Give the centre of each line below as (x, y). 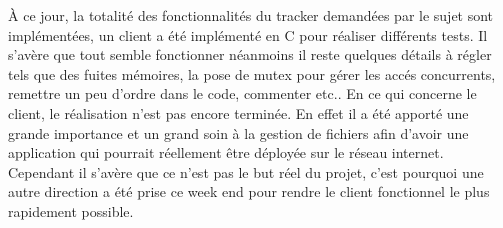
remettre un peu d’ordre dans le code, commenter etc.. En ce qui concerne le (242, 93)
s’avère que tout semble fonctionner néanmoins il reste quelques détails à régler (250, 54)
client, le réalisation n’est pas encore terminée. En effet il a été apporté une (238, 112)
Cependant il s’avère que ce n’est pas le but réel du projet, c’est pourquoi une (246, 171)
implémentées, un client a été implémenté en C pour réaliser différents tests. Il (248, 34)
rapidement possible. (71, 210)
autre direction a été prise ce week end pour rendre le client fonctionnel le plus (249, 191)
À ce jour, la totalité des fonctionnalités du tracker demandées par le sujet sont (251, 15)
